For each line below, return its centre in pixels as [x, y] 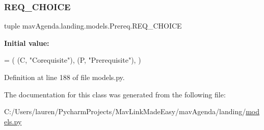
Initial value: [27, 43]
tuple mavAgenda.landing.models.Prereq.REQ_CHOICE [93, 26]
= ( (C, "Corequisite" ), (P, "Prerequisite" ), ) [73, 60]
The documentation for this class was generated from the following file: [115, 94]
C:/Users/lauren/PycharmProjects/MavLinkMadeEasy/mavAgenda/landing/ [125, 111]
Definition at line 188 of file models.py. [64, 77]
